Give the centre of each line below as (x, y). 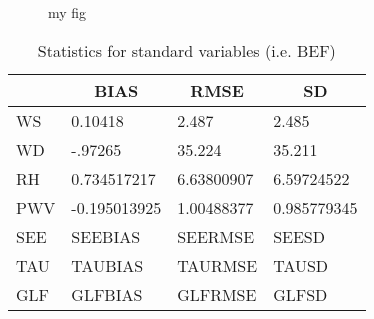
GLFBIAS (107, 294)
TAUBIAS (107, 265)
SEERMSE (216, 236)
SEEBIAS (106, 236)
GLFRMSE (217, 294)
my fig (67, 12)
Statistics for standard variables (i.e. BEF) (186, 50)
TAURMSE (217, 265)
